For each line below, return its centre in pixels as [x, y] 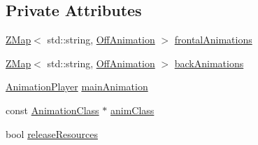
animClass [132, 110]
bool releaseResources [52, 133]
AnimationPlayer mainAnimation [77, 87]
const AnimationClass [52, 110]
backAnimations [209, 63]
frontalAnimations [213, 40]
